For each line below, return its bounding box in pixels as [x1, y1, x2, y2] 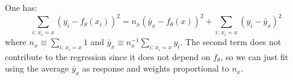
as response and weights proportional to [82, 62, 229, 75]
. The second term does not [180, 35, 282, 48]
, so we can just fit [220, 50, 289, 63]
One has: [5, 1, 37, 13]
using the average [5, 62, 69, 75]
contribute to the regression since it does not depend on [5, 50, 211, 63]
